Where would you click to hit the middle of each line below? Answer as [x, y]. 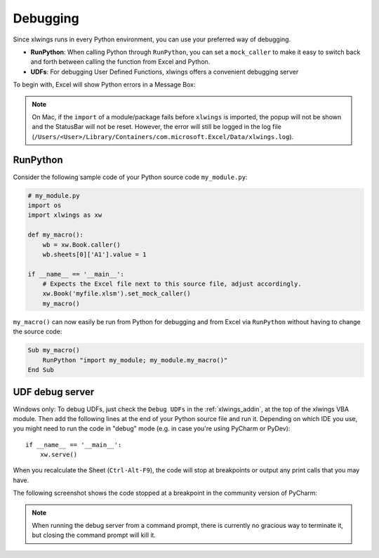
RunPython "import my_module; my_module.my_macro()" [135, 360]
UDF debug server [54, 392]
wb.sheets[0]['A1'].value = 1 [94, 254]
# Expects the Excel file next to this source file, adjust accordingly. [172, 284]
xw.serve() [59, 455]
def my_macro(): [56, 235]
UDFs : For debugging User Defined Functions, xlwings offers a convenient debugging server [165, 72]
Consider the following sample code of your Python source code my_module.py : [130, 177]
